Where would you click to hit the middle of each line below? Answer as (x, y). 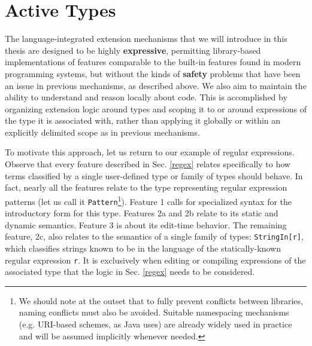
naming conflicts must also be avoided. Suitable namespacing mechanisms (154, 312)
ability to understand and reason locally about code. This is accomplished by (146, 97)
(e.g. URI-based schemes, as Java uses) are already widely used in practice (155, 324)
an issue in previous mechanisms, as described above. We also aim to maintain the (156, 85)
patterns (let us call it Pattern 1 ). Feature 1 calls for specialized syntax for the (149, 200)
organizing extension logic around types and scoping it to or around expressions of (156, 108)
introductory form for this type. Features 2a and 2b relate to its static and (142, 213)
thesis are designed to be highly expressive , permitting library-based (133, 50)
